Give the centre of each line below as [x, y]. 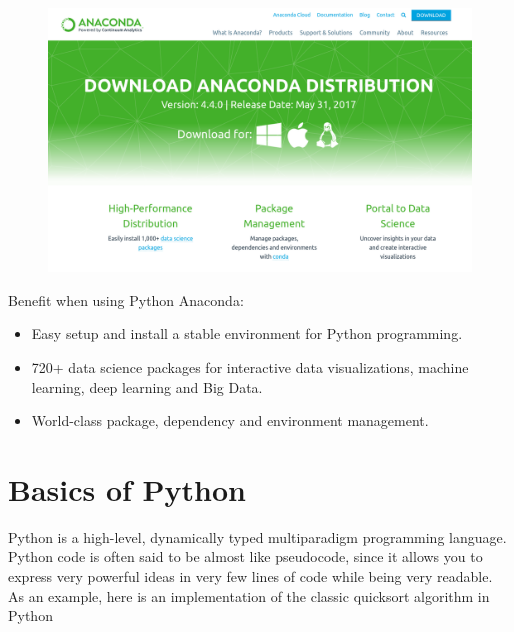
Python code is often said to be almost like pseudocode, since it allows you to [245, 556]
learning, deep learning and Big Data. [147, 386]
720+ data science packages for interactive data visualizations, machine [250, 366]
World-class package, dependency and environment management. [230, 420]
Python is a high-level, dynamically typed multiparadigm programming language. [257, 536]
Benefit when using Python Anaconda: [126, 299]
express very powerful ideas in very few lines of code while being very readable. [250, 576]
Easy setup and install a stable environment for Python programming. [247, 333]
